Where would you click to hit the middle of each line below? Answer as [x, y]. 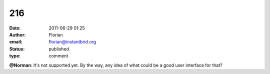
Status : [17, 49]
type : [15, 56]
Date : [15, 28]
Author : [17, 34]
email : [16, 42]
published [59, 49]
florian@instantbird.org [72, 42]
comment [58, 56]
